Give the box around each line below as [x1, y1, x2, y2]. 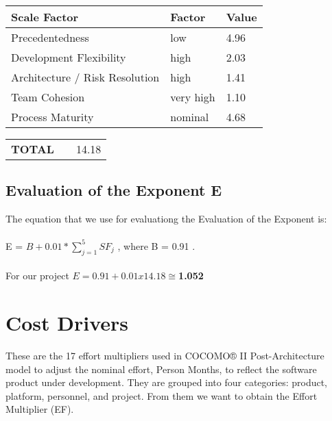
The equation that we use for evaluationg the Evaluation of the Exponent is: [5, 212, 327, 226]
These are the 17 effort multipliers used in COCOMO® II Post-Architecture [5, 348, 324, 362]
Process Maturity [11, 109, 94, 125]
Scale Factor [11, 9, 79, 25]
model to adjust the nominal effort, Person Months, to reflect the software [5, 361, 317, 376]
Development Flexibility [11, 49, 126, 65]
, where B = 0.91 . [117, 238, 195, 253]
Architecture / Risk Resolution [11, 69, 160, 85]
